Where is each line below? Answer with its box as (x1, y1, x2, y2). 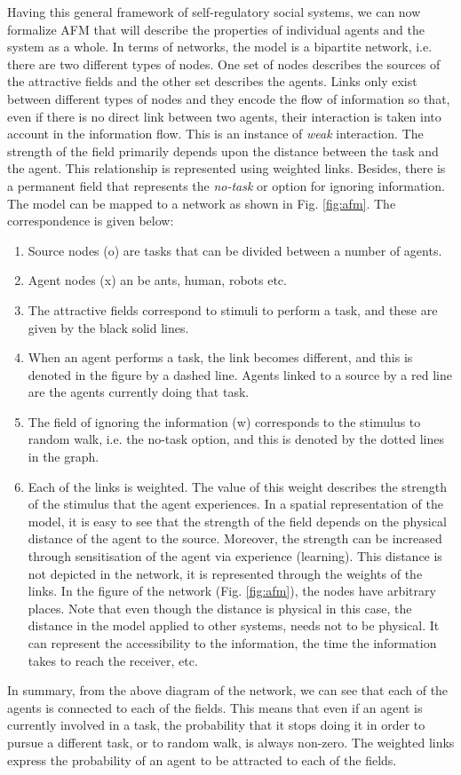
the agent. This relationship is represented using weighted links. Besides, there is (7, 159, 446, 178)
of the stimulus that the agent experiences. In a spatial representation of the (28, 494, 443, 513)
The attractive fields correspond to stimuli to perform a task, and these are (28, 300, 438, 319)
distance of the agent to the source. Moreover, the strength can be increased (28, 529, 442, 548)
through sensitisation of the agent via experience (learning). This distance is (28, 547, 442, 565)
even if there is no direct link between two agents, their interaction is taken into (7, 107, 441, 125)
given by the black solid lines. (28, 318, 189, 336)
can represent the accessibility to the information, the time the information (28, 634, 437, 652)
